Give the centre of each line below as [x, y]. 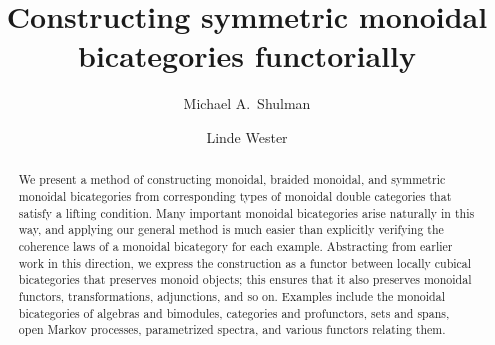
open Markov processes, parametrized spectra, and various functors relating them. [232, 329]
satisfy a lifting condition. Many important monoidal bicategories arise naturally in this [246, 212]
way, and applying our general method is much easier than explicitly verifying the [231, 229]
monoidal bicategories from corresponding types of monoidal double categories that [235, 195]
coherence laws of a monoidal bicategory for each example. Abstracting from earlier [235, 245]
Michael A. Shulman [247, 103]
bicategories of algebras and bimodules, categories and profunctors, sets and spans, [234, 312]
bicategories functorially [247, 55]
